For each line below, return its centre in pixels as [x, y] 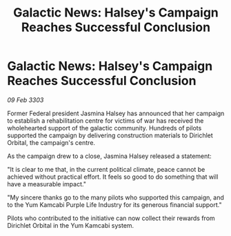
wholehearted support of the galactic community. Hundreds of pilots [104, 128]
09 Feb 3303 [26, 100]
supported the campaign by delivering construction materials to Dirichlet [110, 135]
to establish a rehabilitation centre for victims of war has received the [106, 120]
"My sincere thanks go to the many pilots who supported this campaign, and [115, 197]
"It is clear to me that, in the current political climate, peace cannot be [106, 169]
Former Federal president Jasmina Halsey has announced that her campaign [116, 113]
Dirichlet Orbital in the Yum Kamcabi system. [71, 225]
